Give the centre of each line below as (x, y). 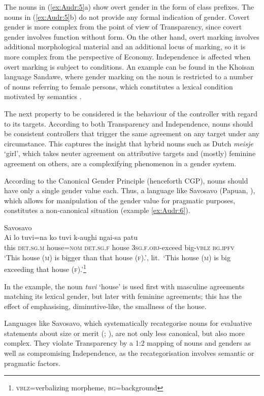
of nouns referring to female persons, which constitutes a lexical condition (119, 86)
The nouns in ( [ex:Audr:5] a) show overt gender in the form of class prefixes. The (129, 7)
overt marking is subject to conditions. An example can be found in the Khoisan (129, 66)
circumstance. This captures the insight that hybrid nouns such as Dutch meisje (129, 143)
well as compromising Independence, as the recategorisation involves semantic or (129, 353)
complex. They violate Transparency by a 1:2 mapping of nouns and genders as (127, 343)
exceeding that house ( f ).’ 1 (45, 268)
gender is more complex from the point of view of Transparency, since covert (123, 27)
